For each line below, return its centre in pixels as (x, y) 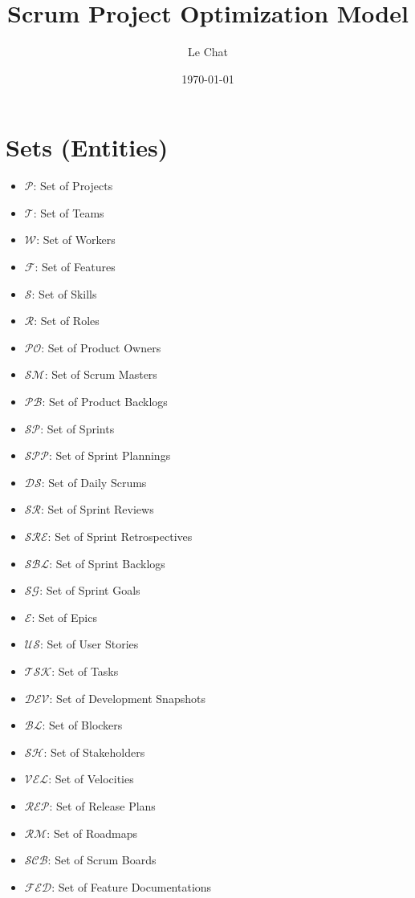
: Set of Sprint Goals (90, 590)
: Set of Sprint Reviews (98, 509)
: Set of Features (75, 267)
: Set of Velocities (91, 779)
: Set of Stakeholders (94, 752)
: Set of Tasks (85, 670)
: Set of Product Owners (101, 347)
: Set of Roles (67, 321)
